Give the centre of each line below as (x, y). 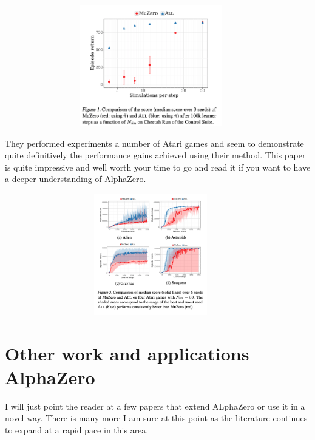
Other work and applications (127, 353)
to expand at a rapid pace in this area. (77, 430)
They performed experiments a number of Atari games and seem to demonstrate (154, 143)
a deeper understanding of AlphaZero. (76, 179)
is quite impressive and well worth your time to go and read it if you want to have (158, 167)
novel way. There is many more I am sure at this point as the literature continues (156, 418)
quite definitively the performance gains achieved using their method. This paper (155, 155)
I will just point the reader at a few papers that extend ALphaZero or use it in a (155, 406)
